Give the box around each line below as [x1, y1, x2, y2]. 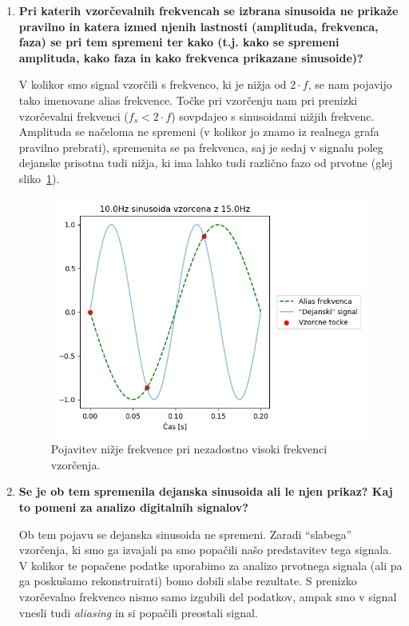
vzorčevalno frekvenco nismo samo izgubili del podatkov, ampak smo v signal [18, 588, 397, 605]
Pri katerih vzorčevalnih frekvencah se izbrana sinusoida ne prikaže [18, 2, 399, 18]
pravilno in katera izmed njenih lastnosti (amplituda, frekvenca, [18, 18, 379, 34]
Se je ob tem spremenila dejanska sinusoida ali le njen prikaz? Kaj [18, 483, 393, 500]
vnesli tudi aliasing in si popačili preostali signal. [18, 604, 258, 620]
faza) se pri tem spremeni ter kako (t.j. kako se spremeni [18, 34, 340, 50]
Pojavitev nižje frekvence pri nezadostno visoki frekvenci [50, 441, 328, 457]
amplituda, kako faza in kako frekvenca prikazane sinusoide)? [18, 49, 363, 66]
